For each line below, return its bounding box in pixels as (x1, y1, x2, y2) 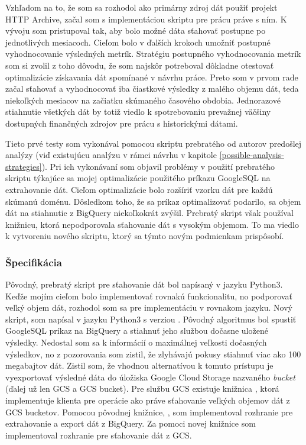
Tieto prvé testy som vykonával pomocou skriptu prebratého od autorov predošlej (5, 137, 302, 149)
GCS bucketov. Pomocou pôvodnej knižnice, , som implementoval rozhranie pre (5, 405, 293, 418)
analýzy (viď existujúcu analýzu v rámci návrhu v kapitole (5, 149, 217, 161)
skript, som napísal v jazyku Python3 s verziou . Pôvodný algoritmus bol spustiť (5, 312, 297, 325)
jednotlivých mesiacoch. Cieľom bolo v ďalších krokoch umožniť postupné (5, 36, 271, 48)
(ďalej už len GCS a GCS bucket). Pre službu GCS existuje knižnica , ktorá (5, 382, 279, 395)
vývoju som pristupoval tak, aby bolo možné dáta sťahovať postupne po (5, 24, 266, 37)
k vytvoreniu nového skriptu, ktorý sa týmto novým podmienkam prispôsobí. (5, 230, 284, 242)
